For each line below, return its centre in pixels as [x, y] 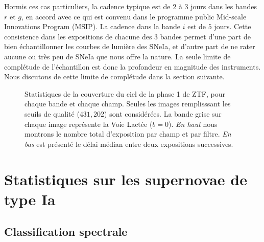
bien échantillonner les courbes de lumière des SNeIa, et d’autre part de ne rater [130, 46]
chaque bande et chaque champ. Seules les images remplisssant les [128, 104]
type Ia [30, 199]
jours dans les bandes [224, 6]
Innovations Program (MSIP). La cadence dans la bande [92, 26]
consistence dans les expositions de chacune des [78, 36]
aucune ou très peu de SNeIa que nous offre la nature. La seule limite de [117, 56]
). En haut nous [193, 124]
